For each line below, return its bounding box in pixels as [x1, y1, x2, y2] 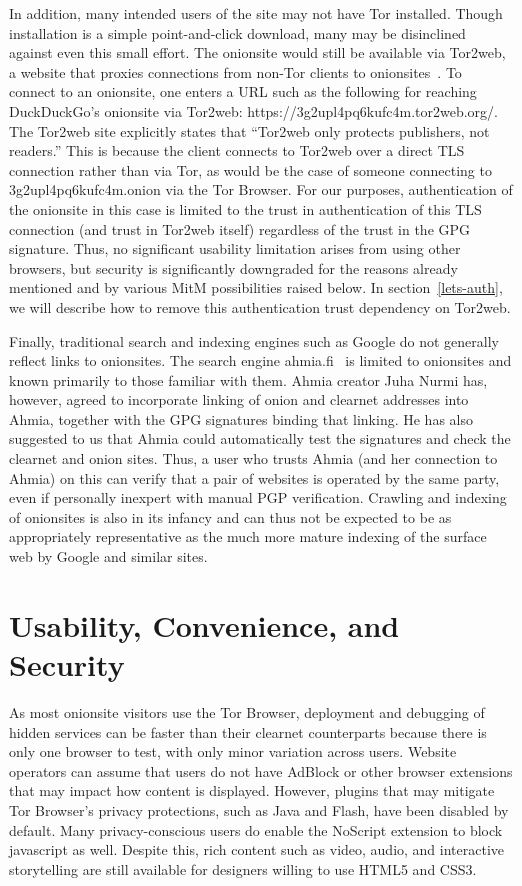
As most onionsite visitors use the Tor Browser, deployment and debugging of [9, 701, 485, 722]
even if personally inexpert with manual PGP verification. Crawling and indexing [9, 487, 507, 508]
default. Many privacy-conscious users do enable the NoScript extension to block [9, 819, 503, 840]
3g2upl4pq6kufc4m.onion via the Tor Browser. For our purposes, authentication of [9, 179, 513, 200]
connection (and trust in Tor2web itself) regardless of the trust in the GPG [9, 218, 471, 239]
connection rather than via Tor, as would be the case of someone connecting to [9, 159, 492, 180]
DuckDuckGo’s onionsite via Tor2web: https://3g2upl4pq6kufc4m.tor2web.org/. [9, 100, 498, 121]
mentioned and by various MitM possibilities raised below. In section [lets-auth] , [9, 277, 503, 298]
